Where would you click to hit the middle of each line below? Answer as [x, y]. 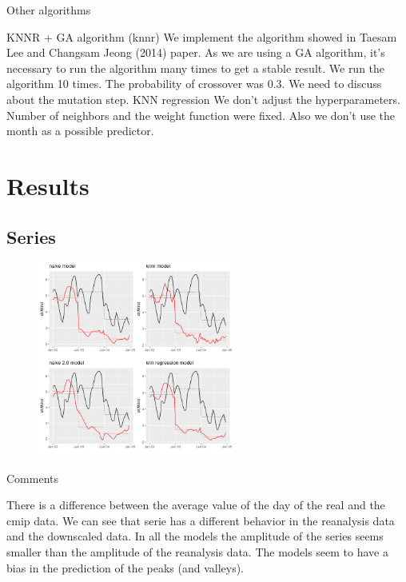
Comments [33, 478]
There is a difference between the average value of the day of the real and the [196, 505]
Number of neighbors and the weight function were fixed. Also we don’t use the [201, 115]
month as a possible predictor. [80, 131]
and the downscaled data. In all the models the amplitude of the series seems [195, 536]
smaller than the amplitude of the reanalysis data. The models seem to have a [197, 551]
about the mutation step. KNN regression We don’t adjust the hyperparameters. [203, 99]
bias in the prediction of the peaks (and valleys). [125, 567]
